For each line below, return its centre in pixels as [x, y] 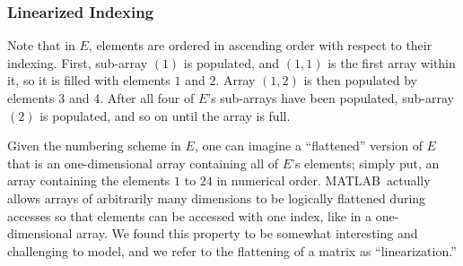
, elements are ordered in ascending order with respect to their [260, 45]
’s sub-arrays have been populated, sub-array [331, 98]
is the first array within [392, 62]
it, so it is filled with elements [89, 80]
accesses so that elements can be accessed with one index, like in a [190, 215]
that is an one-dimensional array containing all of [143, 163]
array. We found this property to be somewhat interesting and [247, 233]
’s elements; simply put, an [366, 163]
